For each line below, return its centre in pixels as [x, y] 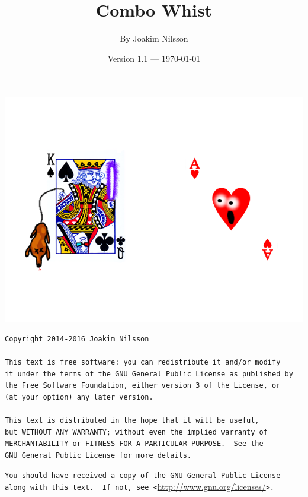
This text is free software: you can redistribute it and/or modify [143, 363]
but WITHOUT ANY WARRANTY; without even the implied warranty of [136, 432]
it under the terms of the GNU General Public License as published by [149, 374]
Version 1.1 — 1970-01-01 [154, 58]
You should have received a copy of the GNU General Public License [143, 476]
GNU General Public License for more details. [98, 455]
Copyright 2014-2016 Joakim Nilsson [77, 339]
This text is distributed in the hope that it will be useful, [132, 421]
